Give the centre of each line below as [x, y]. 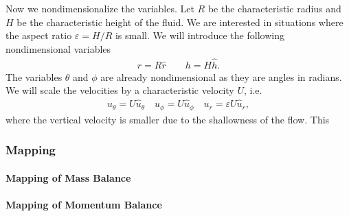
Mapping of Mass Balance [68, 177]
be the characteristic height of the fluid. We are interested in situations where [180, 22]
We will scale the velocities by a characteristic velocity [120, 90]
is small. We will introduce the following [200, 35]
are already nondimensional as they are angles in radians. [221, 76]
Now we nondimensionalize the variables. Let [100, 8]
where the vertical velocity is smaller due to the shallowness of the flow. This [168, 119]
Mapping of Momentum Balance [84, 204]
